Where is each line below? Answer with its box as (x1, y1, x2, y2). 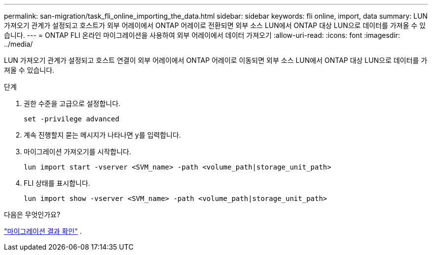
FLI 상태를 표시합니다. (24, 179, 90, 187)
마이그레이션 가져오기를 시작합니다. (24, 147, 131, 156)
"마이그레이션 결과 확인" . (4, 227, 82, 235)
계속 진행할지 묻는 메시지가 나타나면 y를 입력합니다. (24, 131, 181, 139)
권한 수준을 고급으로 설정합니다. (24, 99, 121, 108)
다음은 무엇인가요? (4, 210, 61, 219)
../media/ (4, 40, 33, 48)
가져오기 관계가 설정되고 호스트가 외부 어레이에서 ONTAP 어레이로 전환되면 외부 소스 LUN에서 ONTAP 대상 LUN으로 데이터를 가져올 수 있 (4, 21, 426, 29)
